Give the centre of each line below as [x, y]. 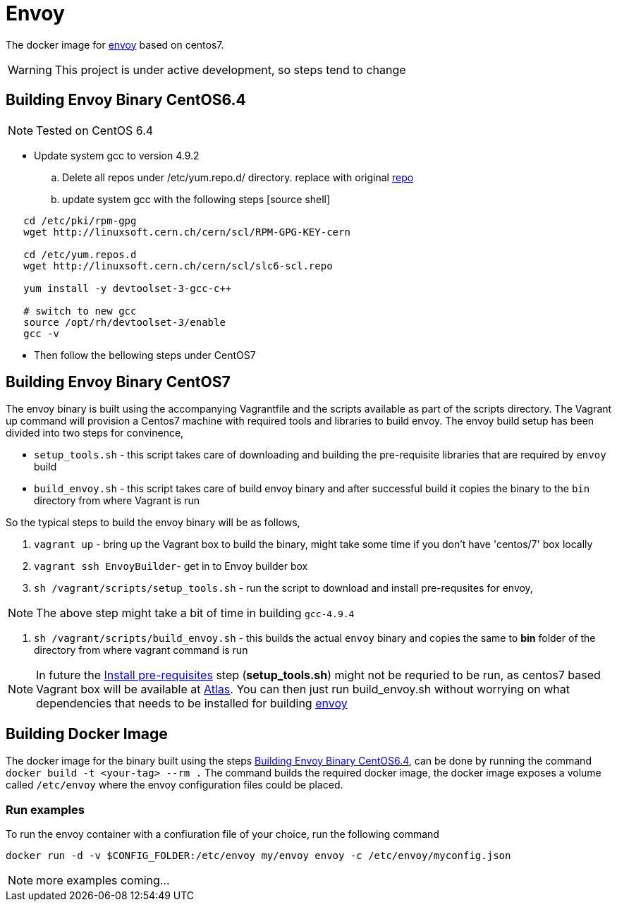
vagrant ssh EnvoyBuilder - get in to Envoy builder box [171, 566]
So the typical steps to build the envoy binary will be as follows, [153, 523]
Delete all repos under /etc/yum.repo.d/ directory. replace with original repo [238, 177]
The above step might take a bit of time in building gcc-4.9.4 [195, 613]
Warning [30, 69]
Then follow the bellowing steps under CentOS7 [145, 355]
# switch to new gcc [80, 311]
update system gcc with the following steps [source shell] [196, 199]
